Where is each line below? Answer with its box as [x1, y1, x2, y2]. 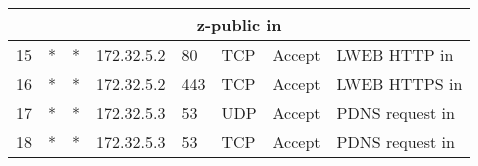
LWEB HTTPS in [336, 72, 463, 95]
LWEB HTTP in [336, 43, 454, 66]
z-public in [196, 13, 282, 36]
